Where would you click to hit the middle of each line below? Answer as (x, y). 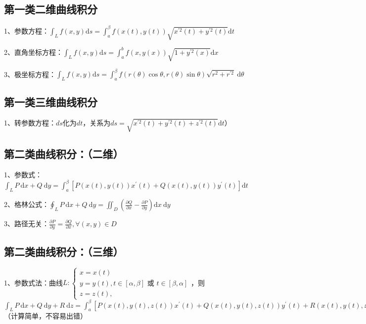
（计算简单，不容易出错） (46, 316)
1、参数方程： (26, 30)
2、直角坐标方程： (33, 52)
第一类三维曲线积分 (51, 102)
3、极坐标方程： (30, 74)
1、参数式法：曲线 (33, 282)
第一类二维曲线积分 (51, 9)
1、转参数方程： (30, 123)
